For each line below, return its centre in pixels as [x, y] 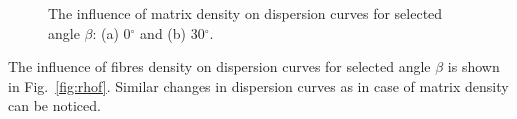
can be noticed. [54, 105]
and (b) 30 [172, 32]
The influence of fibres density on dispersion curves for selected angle [219, 66]
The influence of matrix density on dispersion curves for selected [245, 13]
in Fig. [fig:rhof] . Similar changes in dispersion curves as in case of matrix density [258, 85]
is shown [473, 66]
